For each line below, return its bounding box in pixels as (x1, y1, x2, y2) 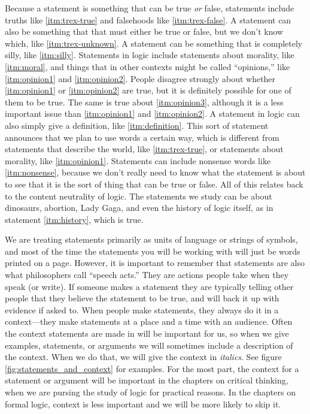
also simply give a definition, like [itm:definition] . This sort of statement (5, 119, 269, 131)
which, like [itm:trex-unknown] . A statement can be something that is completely (5, 37, 303, 49)
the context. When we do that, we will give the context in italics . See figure (5, 350, 282, 363)
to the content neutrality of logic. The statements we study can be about (5, 189, 272, 202)
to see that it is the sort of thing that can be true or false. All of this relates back (5, 177, 303, 190)
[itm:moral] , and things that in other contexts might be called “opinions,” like (5, 60, 290, 72)
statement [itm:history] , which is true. (5, 213, 144, 225)
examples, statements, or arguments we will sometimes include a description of (5, 339, 293, 351)
